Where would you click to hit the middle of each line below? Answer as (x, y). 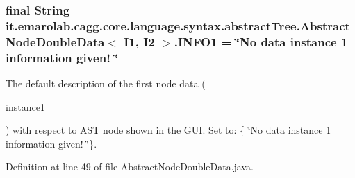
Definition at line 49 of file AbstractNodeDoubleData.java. (130, 167)
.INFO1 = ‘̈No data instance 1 (261, 41)
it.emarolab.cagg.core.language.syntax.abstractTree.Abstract (178, 25)
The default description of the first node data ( (106, 83)
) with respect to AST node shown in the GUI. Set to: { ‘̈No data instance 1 (168, 130)
